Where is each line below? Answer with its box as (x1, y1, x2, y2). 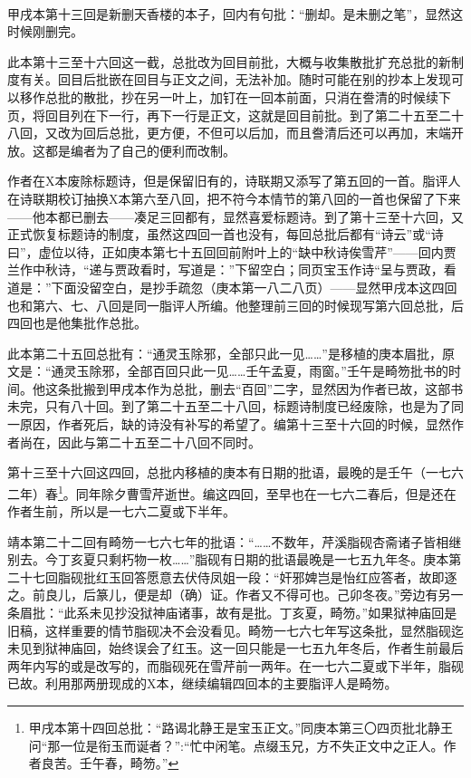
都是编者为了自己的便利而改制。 (44, 140, 235, 159)
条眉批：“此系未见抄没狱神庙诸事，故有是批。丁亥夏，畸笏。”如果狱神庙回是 (7, 603, 457, 622)
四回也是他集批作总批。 (7, 313, 147, 332)
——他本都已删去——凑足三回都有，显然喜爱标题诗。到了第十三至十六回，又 (7, 207, 464, 226)
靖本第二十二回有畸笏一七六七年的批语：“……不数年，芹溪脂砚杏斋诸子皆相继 (7, 532, 462, 551)
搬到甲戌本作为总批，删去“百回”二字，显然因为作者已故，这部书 (82, 379, 464, 398)
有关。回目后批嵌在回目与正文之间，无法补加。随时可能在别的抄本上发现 (19, 70, 451, 89)
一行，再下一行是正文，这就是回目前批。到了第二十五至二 (108, 105, 451, 124)
